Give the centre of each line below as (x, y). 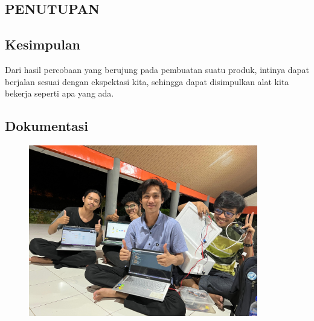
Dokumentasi (47, 126)
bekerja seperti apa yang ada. (59, 93)
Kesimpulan (43, 44)
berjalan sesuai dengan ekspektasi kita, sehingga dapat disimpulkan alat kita (147, 81)
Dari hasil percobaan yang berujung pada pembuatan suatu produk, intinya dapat (157, 69)
